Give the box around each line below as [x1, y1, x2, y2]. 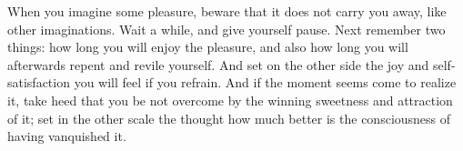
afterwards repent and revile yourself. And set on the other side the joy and [7, 55, 429, 74]
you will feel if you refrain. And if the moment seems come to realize [74, 73, 457, 92]
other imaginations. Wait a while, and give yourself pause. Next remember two [7, 19, 446, 38]
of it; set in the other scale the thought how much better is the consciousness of [7, 108, 451, 127]
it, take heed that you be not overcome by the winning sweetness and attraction [7, 90, 453, 109]
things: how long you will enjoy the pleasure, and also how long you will [7, 37, 408, 56]
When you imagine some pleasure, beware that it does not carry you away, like [7, 2, 447, 20]
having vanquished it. [7, 126, 126, 146]
